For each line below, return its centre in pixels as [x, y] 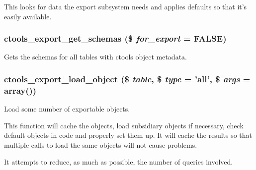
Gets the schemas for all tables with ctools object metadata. [95, 57]
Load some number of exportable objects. [67, 109]
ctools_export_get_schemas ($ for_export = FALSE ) [115, 38]
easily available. [28, 16]
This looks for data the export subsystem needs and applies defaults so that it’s [126, 6]
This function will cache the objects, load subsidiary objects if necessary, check [124, 125]
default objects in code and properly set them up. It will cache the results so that [128, 135]
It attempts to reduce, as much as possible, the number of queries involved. [119, 161]
